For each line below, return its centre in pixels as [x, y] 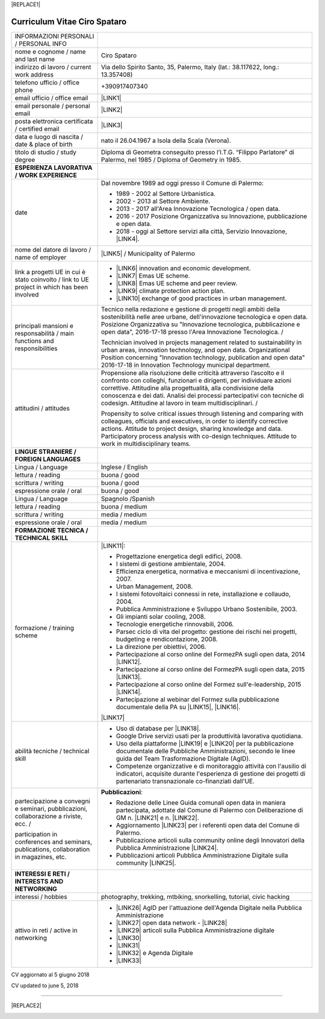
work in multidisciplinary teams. [146, 444]
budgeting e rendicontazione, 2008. [167, 639]
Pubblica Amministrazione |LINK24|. [167, 848]
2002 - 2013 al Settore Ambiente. [163, 201]
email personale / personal [52, 105]
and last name [35, 59]
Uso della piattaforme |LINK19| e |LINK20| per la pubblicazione [205, 743]
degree [25, 160]
